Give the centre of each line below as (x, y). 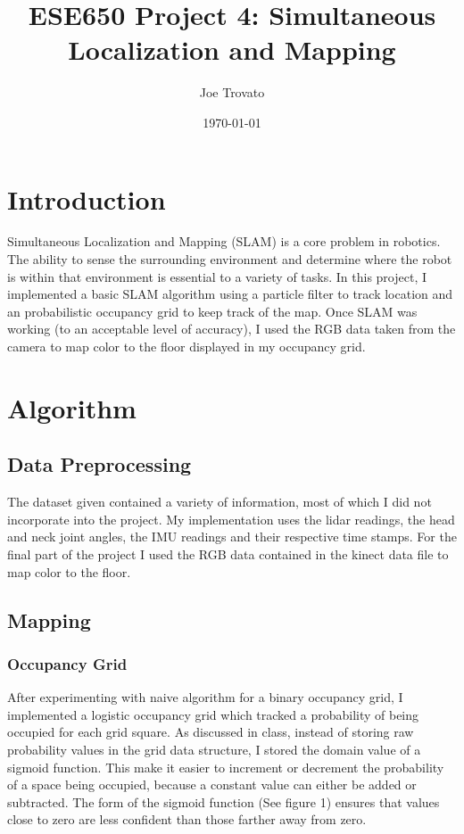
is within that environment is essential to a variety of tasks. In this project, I (217, 276)
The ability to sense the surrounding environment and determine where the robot (230, 259)
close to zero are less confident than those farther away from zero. (187, 819)
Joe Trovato (232, 92)
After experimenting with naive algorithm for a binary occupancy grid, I (205, 697)
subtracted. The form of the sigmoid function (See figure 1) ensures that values (224, 801)
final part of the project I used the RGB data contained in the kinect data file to (228, 553)
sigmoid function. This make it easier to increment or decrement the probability (226, 767)
